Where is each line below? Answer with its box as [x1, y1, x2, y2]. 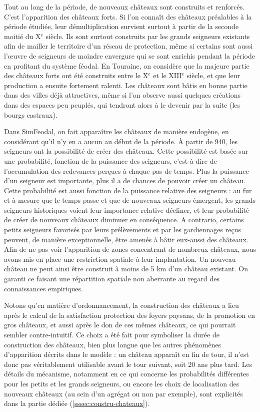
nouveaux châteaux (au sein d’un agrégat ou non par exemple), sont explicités [4, 388, 243, 398]
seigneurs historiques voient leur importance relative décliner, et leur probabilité [4, 204, 249, 215]
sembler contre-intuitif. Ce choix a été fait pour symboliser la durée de [4, 329, 219, 339]
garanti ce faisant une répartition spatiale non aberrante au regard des [4, 273, 220, 284]
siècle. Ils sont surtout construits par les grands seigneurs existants [45, 31, 250, 41]
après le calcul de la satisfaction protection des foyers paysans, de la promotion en [4, 309, 255, 320]
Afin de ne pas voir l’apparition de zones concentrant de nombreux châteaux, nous [4, 244, 256, 254]
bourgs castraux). [4, 109, 57, 120]
